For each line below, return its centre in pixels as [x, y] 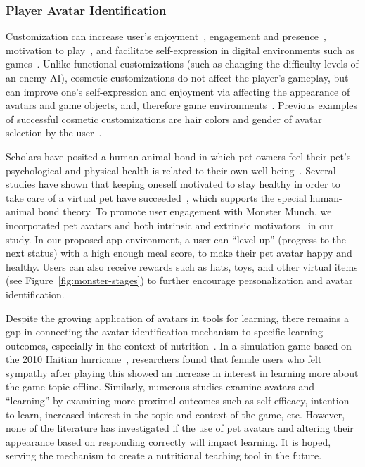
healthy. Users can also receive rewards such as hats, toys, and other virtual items [182, 266]
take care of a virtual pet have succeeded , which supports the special [156, 197]
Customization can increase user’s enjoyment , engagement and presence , [166, 36]
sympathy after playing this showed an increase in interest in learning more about [182, 372]
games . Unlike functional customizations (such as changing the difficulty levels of [182, 64]
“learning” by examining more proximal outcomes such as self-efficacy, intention [178, 401]
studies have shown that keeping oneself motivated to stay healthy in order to [173, 184]
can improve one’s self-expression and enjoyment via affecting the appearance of [178, 91]
